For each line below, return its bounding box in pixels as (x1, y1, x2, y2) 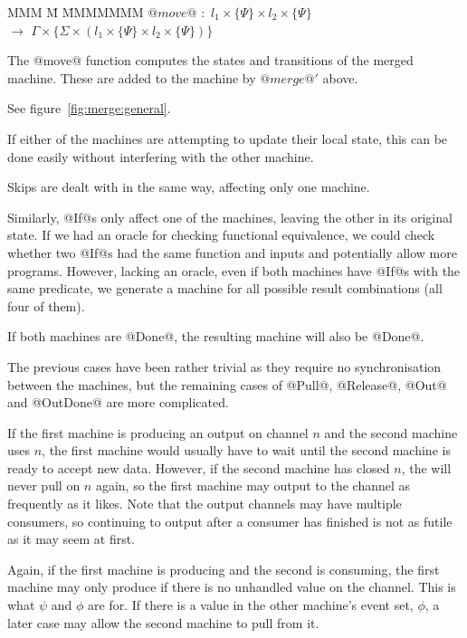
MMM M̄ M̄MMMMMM (7, 3, 144, 21)
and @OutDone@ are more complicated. (7, 393, 229, 412)
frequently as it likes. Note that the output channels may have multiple (7, 494, 402, 513)
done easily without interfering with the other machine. (7, 147, 314, 166)
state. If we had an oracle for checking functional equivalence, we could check (7, 225, 435, 244)
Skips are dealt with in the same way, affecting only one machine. (7, 177, 370, 196)
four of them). (7, 296, 85, 315)
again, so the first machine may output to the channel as (95, 476, 411, 495)
